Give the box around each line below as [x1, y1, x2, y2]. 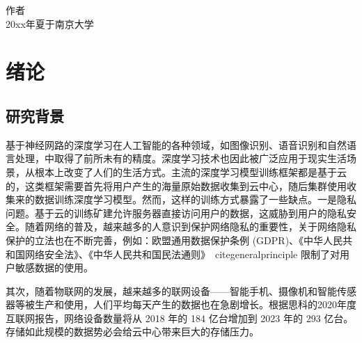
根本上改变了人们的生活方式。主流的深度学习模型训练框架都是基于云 [34, 164, 347, 179]
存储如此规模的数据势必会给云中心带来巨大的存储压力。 [6, 324, 259, 339]
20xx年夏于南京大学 [6, 16, 94, 31]
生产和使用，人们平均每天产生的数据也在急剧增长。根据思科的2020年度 [34, 297, 356, 312]
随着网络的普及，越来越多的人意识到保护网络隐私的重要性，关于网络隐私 [24, 219, 356, 234]
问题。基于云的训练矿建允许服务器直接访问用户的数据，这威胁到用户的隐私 [6, 205, 347, 220]
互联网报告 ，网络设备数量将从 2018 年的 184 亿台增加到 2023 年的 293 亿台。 [6, 310, 354, 325]
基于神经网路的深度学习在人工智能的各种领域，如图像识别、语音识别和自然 [6, 137, 347, 152]
